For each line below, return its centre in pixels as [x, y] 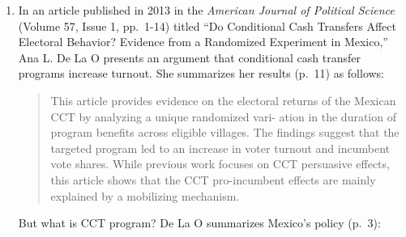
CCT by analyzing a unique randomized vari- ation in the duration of [223, 116]
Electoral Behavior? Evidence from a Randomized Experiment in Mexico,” [203, 42]
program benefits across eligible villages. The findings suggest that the [225, 132]
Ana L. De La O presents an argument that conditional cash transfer [190, 57]
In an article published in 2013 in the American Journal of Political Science [206, 10]
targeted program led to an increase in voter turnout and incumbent [220, 148]
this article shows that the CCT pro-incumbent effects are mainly [213, 179]
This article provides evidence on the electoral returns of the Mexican [223, 100]
